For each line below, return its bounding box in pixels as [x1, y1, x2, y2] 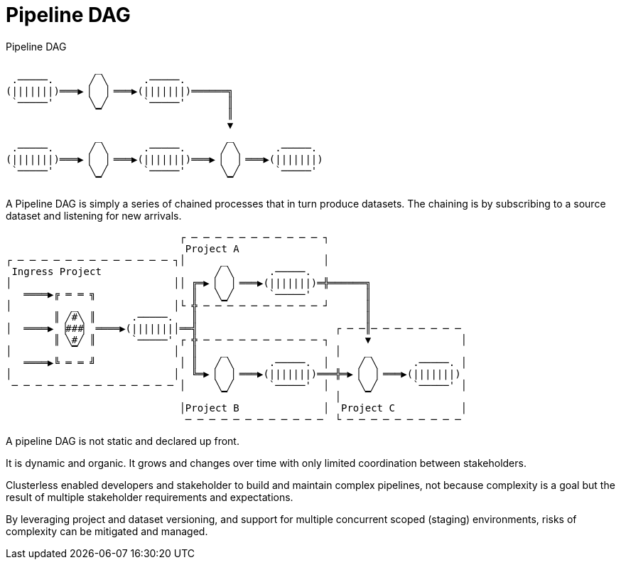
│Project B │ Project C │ [179, 402, 468, 414]
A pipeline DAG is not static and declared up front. [6, 434, 239, 447]
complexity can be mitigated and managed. [6, 524, 208, 537]
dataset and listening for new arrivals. [6, 209, 182, 222]
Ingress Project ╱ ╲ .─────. [11, 265, 311, 277]
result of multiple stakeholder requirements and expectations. [6, 490, 293, 503]
